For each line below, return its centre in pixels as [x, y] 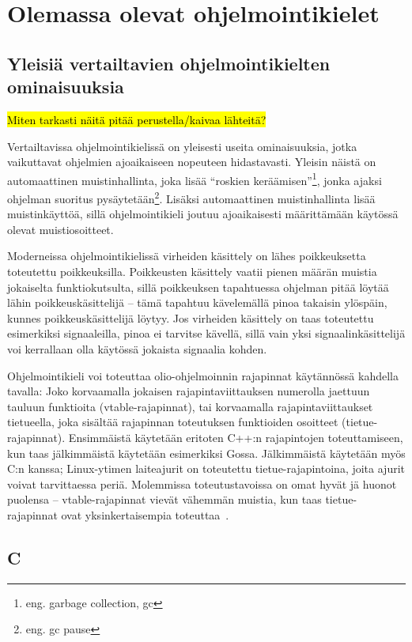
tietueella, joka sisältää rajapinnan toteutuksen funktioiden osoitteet [173, 422]
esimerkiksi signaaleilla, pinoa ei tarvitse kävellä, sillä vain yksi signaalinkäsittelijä [206, 333]
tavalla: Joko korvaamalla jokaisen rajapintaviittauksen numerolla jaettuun [189, 391]
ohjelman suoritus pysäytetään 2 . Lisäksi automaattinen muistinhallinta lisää [191, 197]
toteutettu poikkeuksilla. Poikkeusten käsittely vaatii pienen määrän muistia [192, 272]
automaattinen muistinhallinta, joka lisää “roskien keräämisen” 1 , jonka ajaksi [195, 179]
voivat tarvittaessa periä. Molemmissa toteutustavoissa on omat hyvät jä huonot [202, 483]
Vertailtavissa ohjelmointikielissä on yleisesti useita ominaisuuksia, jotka [182, 146]
